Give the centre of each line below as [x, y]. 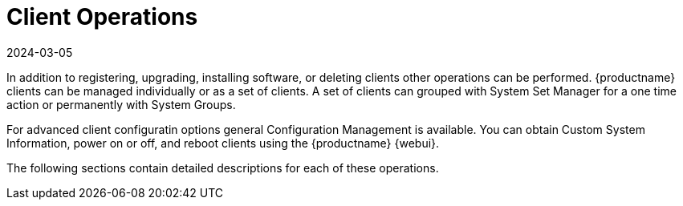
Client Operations [102, 17]
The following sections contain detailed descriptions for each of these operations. [223, 168]
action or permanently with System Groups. [121, 104]
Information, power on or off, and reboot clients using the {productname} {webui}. [223, 143]
